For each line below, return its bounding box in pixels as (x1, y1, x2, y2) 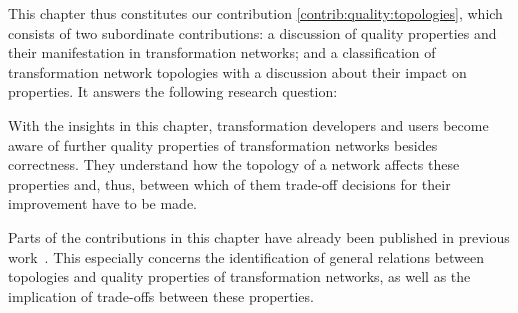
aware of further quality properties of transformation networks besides (8, 134, 438, 155)
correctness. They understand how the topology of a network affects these (8, 154, 460, 175)
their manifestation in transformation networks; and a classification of (8, 42, 436, 63)
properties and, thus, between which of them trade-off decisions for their (8, 173, 451, 194)
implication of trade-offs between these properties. (8, 285, 314, 306)
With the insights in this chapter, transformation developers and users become (8, 114, 489, 135)
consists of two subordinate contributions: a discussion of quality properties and (8, 22, 497, 43)
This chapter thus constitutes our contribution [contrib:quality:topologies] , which (8, 3, 503, 23)
